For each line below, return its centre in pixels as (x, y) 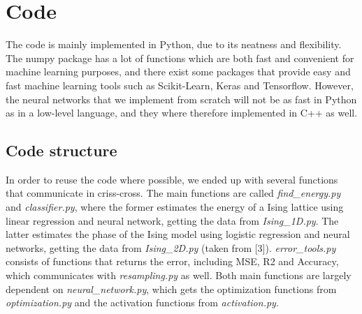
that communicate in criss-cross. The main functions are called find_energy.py (173, 193)
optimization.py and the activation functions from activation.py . (142, 302)
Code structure (61, 150)
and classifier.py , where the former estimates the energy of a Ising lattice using (175, 207)
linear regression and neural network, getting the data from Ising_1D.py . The (172, 220)
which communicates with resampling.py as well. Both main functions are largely (179, 275)
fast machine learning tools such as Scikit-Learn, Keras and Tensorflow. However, (180, 85)
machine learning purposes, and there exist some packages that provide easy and (178, 72)
